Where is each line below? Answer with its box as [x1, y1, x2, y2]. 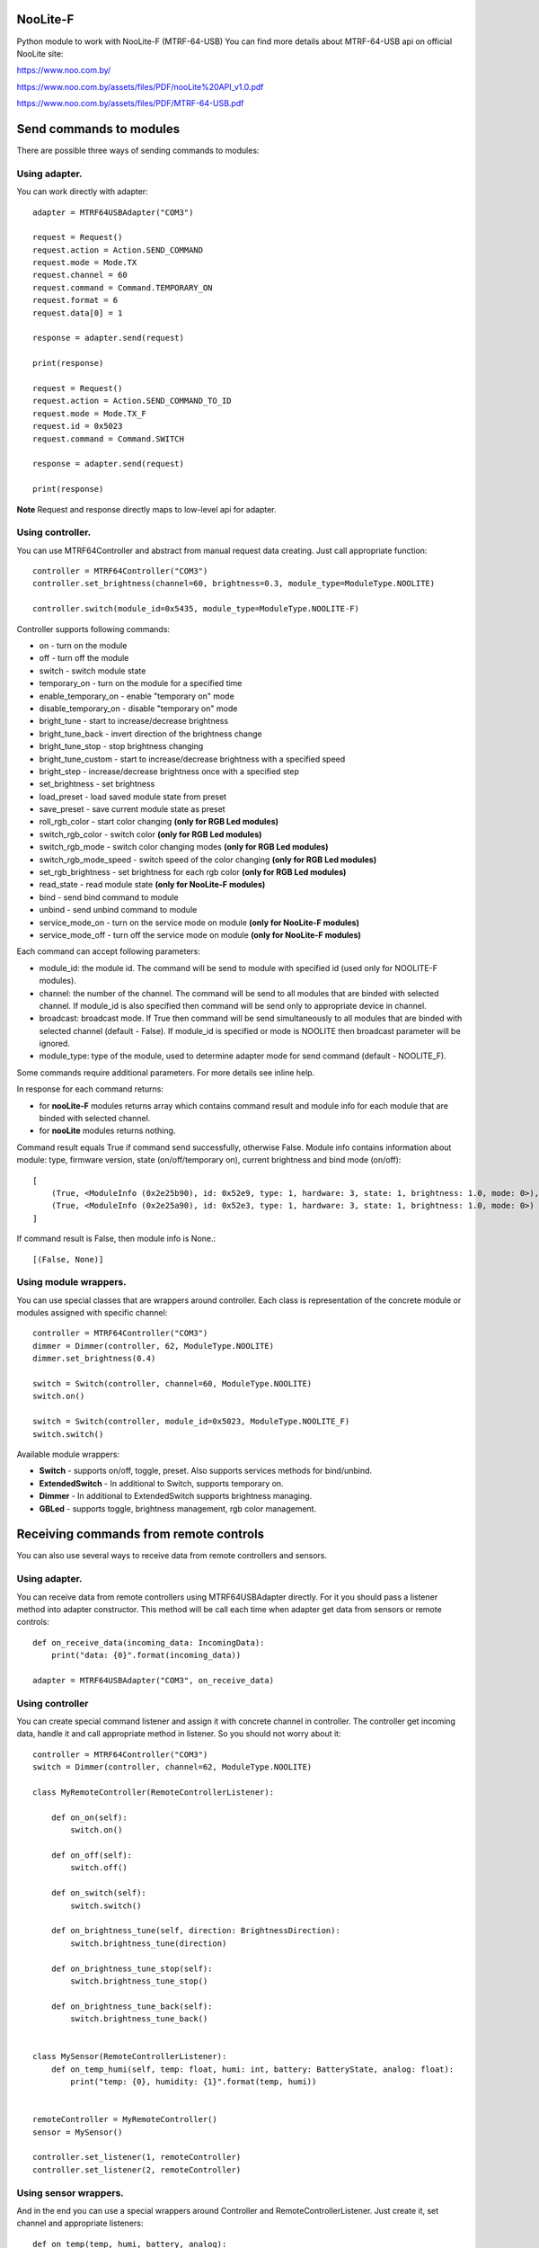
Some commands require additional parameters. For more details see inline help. [16, 1066, 315, 1078]
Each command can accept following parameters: [16, 946, 201, 957]
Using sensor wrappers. [16, 2186, 125, 2199]
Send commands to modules [16, 121, 181, 137]
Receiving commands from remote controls [16, 1527, 265, 1542]
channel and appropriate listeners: [16, 2217, 144, 2229]
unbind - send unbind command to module [39, 905, 198, 915]
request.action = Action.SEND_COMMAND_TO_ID [32, 396, 233, 406]
